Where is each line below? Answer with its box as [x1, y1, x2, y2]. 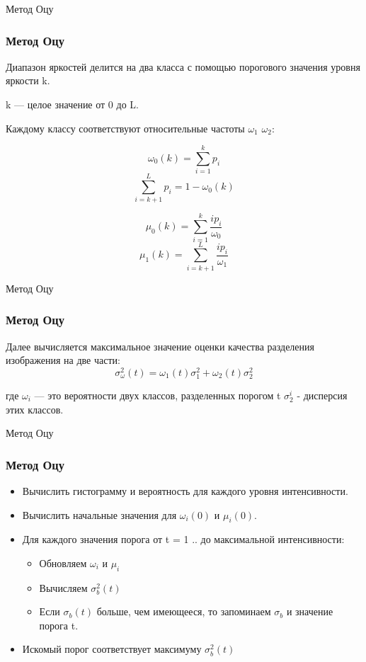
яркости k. [6, 73, 50, 88]
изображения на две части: [6, 353, 120, 367]
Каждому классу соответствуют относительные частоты [6, 120, 245, 135]
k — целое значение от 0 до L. [6, 97, 139, 111]
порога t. [39, 617, 79, 632]
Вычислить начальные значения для [22, 507, 177, 522]
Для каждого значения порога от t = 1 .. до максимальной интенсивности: [22, 532, 345, 547]
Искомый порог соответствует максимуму [22, 641, 202, 656]
